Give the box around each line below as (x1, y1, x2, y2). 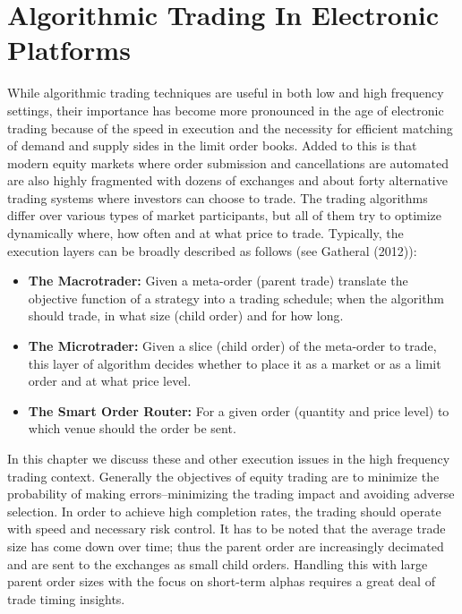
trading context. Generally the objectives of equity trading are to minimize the (7, 466, 440, 485)
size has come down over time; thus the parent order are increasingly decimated (7, 536, 444, 555)
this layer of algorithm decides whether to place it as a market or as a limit (28, 354, 441, 372)
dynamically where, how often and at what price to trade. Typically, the (7, 224, 404, 243)
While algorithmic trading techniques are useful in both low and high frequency (7, 83, 444, 102)
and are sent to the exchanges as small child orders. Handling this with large (7, 554, 428, 573)
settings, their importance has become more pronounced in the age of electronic (7, 100, 444, 119)
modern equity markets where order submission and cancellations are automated (7, 153, 449, 172)
